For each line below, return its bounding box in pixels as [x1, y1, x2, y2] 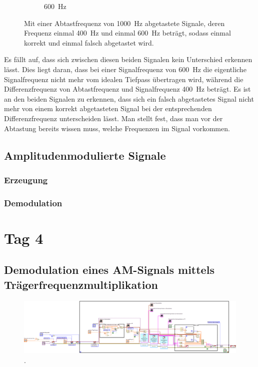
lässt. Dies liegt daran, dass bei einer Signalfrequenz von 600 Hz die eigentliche [4, 64, 246, 74]
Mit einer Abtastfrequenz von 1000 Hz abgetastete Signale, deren [24, 18, 225, 28]
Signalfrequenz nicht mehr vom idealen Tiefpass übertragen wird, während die [4, 74, 243, 84]
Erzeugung [4, 173, 48, 186]
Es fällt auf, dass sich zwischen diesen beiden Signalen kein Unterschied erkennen [4, 54, 252, 65]
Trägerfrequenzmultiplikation [4, 276, 158, 292]
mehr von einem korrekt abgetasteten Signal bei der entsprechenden [4, 103, 212, 114]
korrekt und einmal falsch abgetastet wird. [24, 37, 154, 48]
